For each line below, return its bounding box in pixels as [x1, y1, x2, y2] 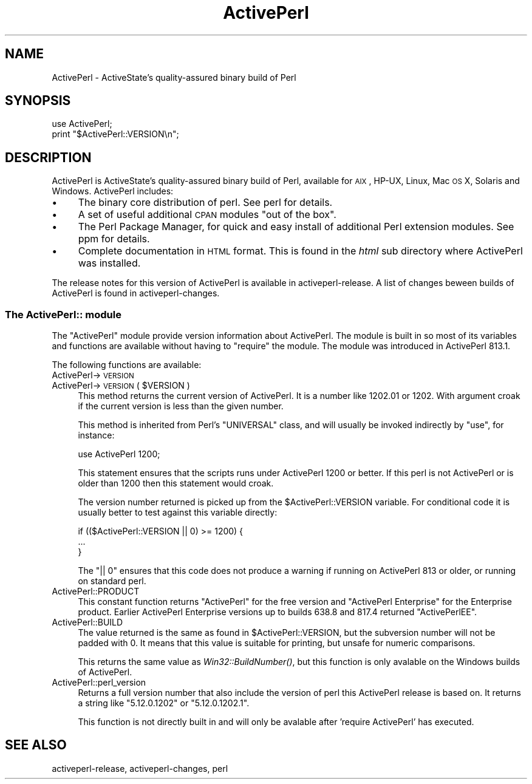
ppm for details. [78, 233, 150, 245]
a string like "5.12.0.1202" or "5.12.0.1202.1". [78, 698, 250, 709]
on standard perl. [78, 576, 146, 587]
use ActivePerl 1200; [78, 449, 160, 460]
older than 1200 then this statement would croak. [78, 478, 274, 489]
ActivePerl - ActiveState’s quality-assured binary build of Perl [52, 72, 296, 83]
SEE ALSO [5, 737, 67, 753]
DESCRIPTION [5, 149, 92, 165]
